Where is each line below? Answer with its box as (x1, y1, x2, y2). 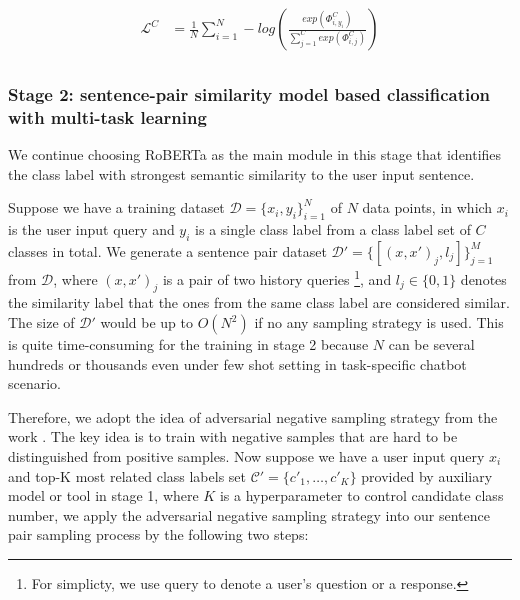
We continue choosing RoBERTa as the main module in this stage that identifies (8, 144, 502, 165)
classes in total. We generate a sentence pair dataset (8, 240, 327, 261)
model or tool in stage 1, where (8, 485, 199, 506)
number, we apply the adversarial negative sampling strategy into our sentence (8, 504, 490, 525)
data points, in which (362, 197, 493, 218)
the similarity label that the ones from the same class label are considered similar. (8, 292, 510, 313)
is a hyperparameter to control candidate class (219, 485, 504, 506)
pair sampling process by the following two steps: (8, 524, 309, 545)
